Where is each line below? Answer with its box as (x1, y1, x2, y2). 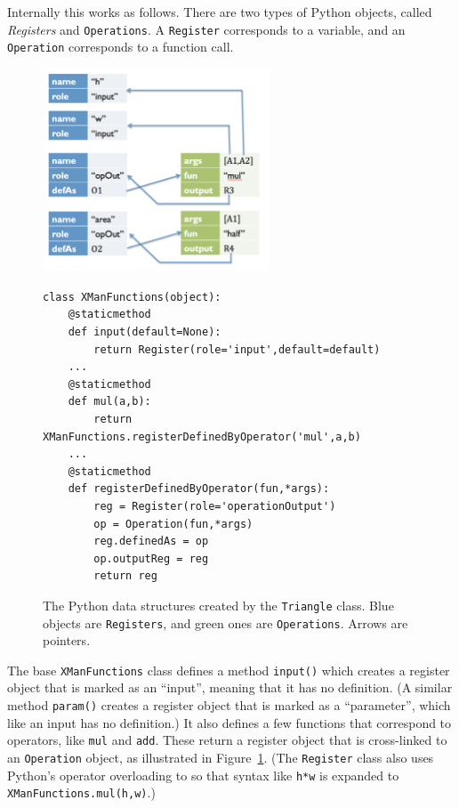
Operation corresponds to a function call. (7, 37, 234, 56)
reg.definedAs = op (93, 535, 209, 548)
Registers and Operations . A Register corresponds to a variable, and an (7, 20, 406, 38)
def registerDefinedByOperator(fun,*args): (68, 482, 330, 496)
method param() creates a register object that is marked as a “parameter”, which (7, 696, 451, 715)
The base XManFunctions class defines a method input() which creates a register (7, 660, 450, 679)
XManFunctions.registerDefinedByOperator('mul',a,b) (43, 430, 361, 443)
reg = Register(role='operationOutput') (93, 499, 336, 513)
